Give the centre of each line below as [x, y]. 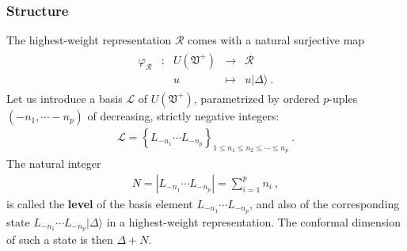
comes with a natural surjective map [276, 40]
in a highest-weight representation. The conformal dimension [254, 221]
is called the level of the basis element [100, 203]
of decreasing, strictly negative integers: [183, 115]
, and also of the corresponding [325, 203]
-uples [343, 98]
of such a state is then [60, 240]
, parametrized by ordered [257, 98]
